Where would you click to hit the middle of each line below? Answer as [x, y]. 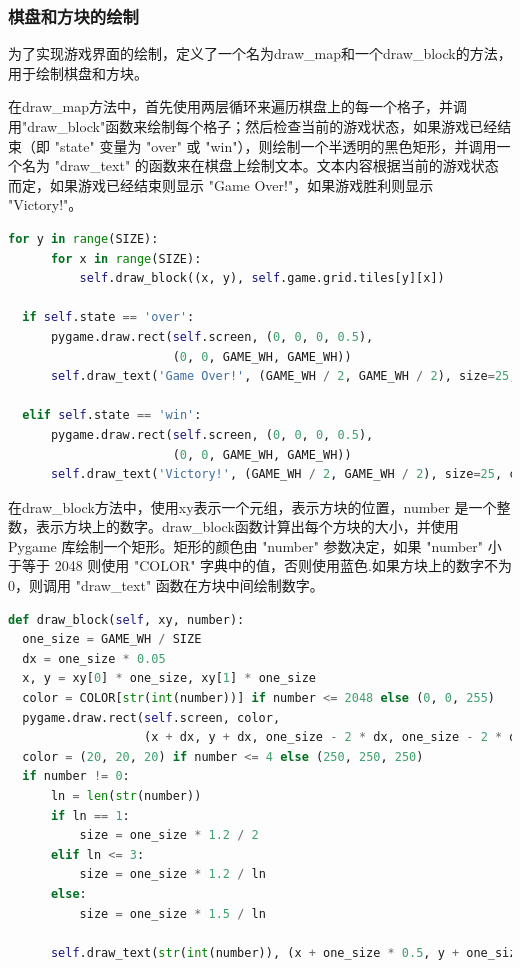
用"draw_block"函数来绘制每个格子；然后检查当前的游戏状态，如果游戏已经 [253, 126]
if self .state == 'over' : [108, 317]
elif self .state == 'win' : [112, 415]
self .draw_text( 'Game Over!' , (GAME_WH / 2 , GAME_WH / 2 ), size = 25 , [283, 376]
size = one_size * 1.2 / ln [172, 874]
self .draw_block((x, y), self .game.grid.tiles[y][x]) [262, 278]
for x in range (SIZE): [126, 258]
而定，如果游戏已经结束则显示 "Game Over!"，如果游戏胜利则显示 [221, 184]
